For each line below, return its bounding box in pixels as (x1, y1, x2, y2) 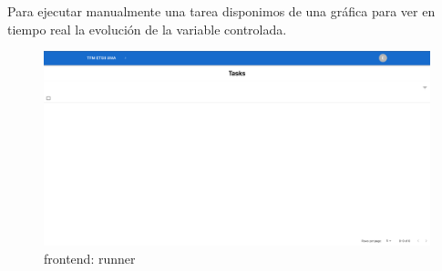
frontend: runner (44, 248, 136, 267)
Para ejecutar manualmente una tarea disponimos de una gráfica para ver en (7, 2, 436, 20)
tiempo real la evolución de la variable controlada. (7, 19, 287, 38)
